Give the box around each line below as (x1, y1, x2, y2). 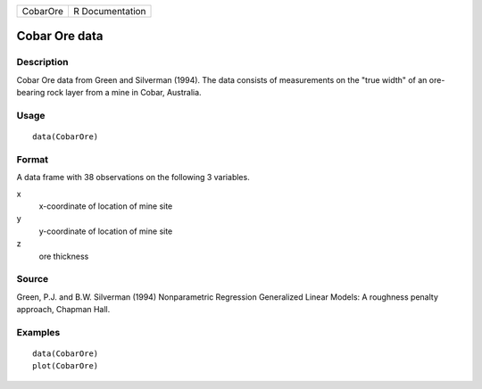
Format (16, 153, 49, 165)
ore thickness (38, 251, 89, 261)
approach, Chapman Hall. (16, 304, 111, 315)
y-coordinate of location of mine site (38, 226, 173, 236)
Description (16, 56, 69, 69)
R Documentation (72, 5, 146, 17)
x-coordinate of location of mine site (38, 201, 173, 211)
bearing (16, 87, 46, 98)
